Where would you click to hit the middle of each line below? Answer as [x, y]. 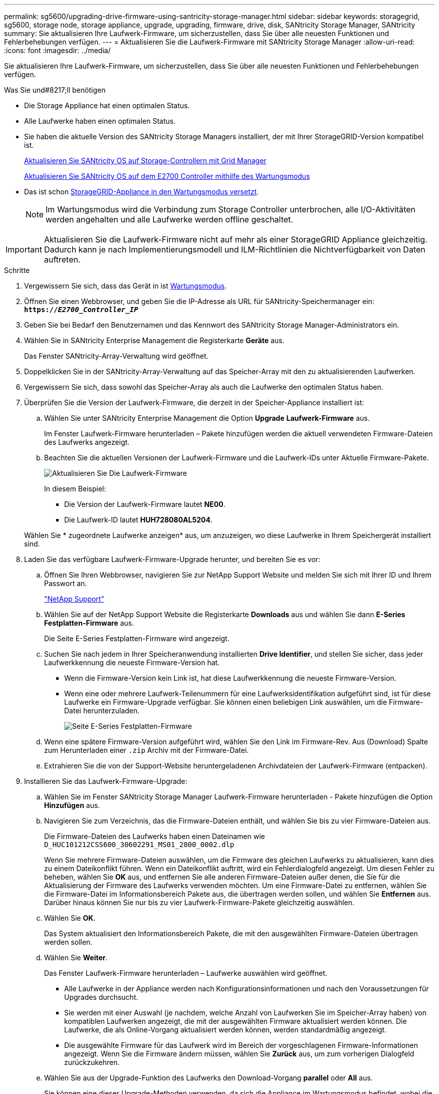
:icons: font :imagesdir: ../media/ [57, 50]
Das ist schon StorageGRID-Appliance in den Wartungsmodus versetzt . [142, 192]
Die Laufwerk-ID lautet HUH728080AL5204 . [138, 520]
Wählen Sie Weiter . [76, 958]
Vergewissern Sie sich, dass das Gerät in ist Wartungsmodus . [126, 286]
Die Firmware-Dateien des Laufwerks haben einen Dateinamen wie [155, 836]
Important [24, 249]
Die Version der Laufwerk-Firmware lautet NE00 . [145, 504]
